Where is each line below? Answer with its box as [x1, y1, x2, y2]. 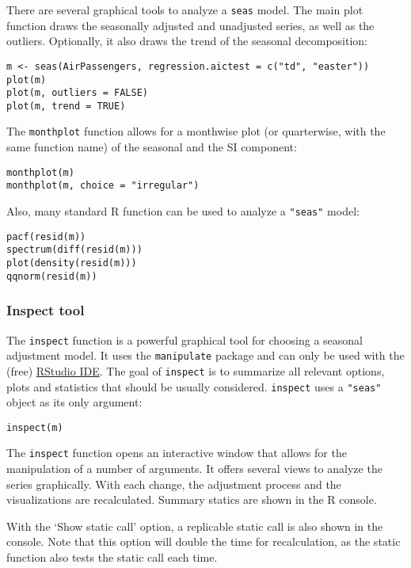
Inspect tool [6, 300, 85, 320]
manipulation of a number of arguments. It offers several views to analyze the [6, 460, 382, 477]
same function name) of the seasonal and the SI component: [6, 139, 297, 155]
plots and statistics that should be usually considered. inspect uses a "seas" [6, 378, 382, 395]
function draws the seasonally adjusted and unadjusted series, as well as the [6, 17, 375, 33]
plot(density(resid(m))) [6, 257, 137, 269]
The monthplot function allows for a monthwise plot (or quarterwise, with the [6, 123, 386, 139]
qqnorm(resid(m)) [6, 270, 97, 282]
